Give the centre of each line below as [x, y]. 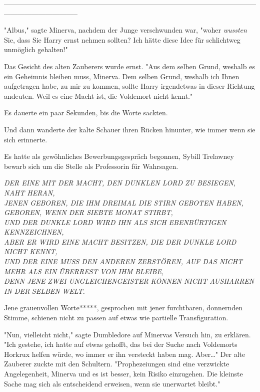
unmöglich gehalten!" [36, 49]
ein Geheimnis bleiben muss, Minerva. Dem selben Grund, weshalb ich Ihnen [122, 76]
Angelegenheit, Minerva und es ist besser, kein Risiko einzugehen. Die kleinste [123, 373]
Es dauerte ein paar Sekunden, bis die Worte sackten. [86, 113]
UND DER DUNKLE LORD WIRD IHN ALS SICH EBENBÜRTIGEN [115, 222]
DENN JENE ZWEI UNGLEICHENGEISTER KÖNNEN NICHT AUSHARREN [129, 281]
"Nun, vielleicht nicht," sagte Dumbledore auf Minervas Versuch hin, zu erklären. [127, 334]
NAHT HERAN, [29, 192]
